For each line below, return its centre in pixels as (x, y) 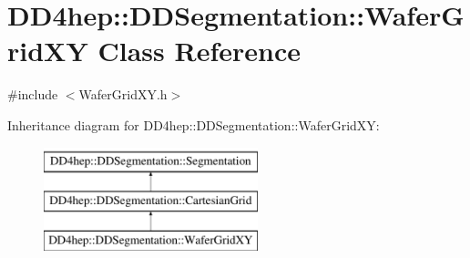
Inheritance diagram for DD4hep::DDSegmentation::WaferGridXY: (194, 124)
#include (33, 94)
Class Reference (199, 51)
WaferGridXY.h (123, 94)
